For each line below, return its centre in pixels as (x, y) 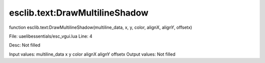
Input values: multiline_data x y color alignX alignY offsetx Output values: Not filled (92, 54)
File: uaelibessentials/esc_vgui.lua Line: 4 (51, 36)
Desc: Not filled (25, 45)
